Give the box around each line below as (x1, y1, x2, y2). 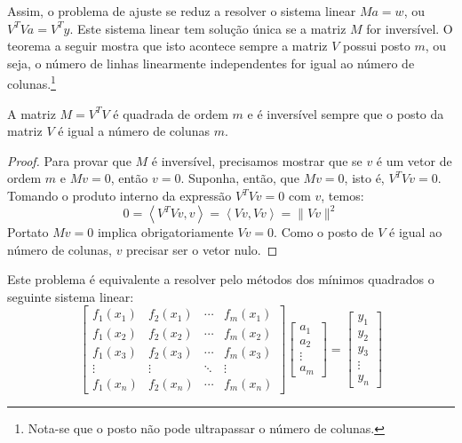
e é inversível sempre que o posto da (247, 104, 444, 123)
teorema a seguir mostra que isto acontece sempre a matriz (7, 36, 328, 55)
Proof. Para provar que (7, 151, 131, 170)
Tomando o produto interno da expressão (7, 186, 232, 204)
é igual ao (389, 223, 442, 241)
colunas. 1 (7, 72, 56, 93)
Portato (7, 223, 49, 241)
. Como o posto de (274, 223, 374, 241)
